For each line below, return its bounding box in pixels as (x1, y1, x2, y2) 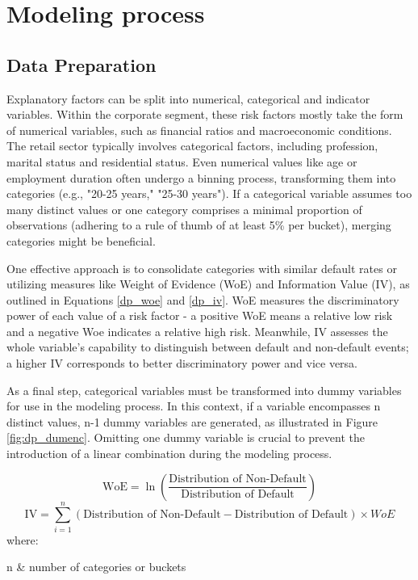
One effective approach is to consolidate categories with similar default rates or (6, 259, 397, 276)
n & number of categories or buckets (6, 558, 186, 575)
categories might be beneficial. (6, 232, 156, 249)
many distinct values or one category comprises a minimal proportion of (6, 200, 362, 217)
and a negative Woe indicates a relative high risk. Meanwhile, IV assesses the (6, 322, 388, 339)
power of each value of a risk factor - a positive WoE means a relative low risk (6, 307, 393, 324)
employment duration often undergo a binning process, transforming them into (6, 169, 396, 186)
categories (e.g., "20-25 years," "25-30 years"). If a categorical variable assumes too (6, 185, 412, 202)
